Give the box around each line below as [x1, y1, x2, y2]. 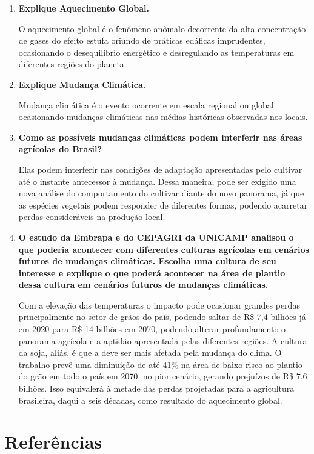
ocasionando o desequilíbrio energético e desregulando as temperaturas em [18, 45, 295, 58]
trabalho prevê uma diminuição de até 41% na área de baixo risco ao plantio [18, 358, 302, 370]
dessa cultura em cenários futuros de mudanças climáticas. [18, 278, 269, 291]
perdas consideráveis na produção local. [18, 210, 165, 223]
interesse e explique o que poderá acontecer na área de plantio [18, 266, 286, 279]
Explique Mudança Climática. [18, 78, 146, 90]
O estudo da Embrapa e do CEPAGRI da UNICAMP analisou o [18, 230, 294, 243]
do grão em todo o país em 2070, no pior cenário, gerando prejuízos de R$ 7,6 [18, 370, 307, 382]
